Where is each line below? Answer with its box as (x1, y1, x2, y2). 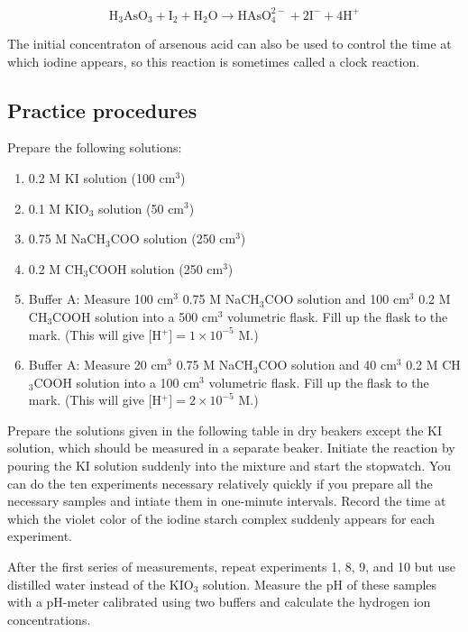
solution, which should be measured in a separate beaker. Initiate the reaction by (7, 438, 455, 457)
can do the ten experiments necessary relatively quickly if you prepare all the (7, 473, 433, 492)
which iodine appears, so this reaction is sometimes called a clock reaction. (7, 51, 420, 70)
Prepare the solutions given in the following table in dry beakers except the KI (7, 420, 443, 439)
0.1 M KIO (28, 198, 89, 217)
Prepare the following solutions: (7, 138, 182, 157)
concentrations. (7, 609, 91, 628)
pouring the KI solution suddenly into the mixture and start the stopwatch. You (7, 456, 452, 475)
